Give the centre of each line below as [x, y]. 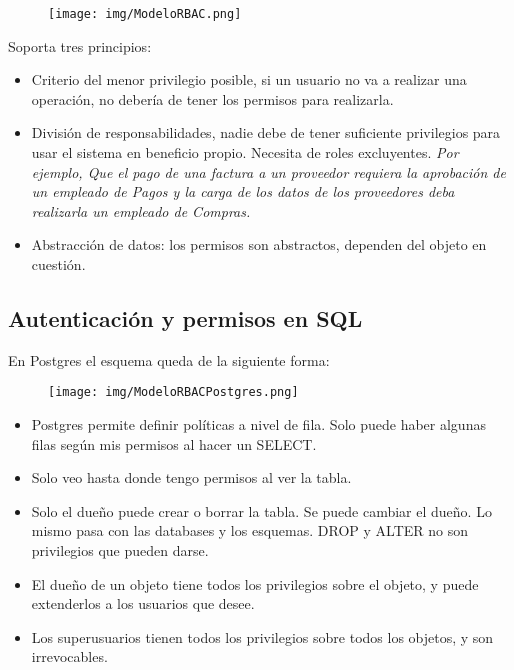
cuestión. [58, 264]
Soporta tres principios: [80, 45]
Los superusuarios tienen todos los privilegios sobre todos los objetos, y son [262, 636]
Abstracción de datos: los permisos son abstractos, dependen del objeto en [259, 244]
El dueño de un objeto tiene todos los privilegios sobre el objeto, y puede [255, 583]
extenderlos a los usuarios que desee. [143, 603]
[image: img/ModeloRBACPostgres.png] [173, 392]
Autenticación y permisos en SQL [185, 317]
